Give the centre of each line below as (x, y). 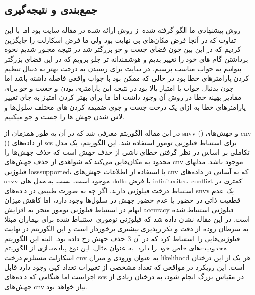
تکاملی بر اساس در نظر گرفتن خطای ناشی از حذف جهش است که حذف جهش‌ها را (127, 152)
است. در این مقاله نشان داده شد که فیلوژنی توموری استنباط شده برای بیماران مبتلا (127, 219)
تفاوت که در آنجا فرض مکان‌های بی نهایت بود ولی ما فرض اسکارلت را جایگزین (120, 39)
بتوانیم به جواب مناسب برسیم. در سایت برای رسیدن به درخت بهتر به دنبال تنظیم (123, 68)
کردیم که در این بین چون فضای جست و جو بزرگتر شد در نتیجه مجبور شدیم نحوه (123, 49)
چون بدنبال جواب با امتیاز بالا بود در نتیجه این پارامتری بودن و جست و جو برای (119, 87)
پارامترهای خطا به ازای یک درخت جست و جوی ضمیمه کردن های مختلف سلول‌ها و (125, 106)
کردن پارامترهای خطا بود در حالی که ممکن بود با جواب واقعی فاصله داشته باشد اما (127, 78)
